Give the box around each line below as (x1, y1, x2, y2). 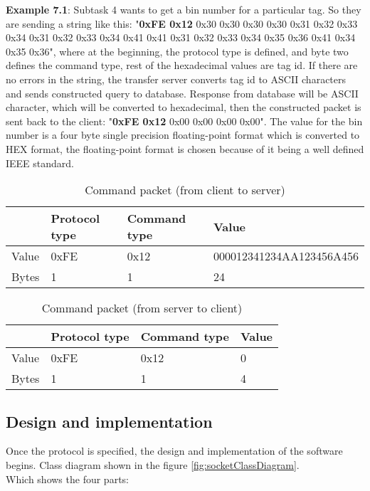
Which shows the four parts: (6, 471, 129, 486)
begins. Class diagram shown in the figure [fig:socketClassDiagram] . (6, 457, 300, 472)
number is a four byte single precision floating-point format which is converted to (6, 127, 360, 142)
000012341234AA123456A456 (213, 248, 359, 265)
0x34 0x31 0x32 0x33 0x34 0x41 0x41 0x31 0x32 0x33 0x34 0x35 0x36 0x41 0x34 (6, 30, 356, 45)
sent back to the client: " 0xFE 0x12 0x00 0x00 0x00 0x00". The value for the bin (6, 113, 363, 128)
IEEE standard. (6, 155, 75, 170)
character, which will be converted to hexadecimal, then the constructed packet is (6, 100, 361, 115)
